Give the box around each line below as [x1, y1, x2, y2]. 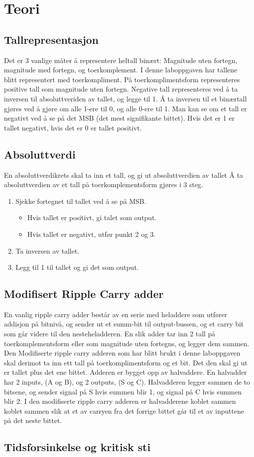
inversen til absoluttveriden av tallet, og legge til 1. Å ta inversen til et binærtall [4, 93, 247, 103]
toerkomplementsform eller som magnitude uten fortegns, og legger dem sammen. [4, 338, 250, 348]
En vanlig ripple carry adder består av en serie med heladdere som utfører [4, 309, 227, 319]
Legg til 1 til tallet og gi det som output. [15, 262, 139, 272]
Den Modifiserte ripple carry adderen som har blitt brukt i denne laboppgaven [4, 348, 241, 358]
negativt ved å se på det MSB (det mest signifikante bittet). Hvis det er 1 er [4, 113, 235, 123]
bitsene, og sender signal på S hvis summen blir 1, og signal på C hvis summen [4, 386, 242, 396]
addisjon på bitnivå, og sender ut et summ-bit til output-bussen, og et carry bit [4, 319, 244, 329]
